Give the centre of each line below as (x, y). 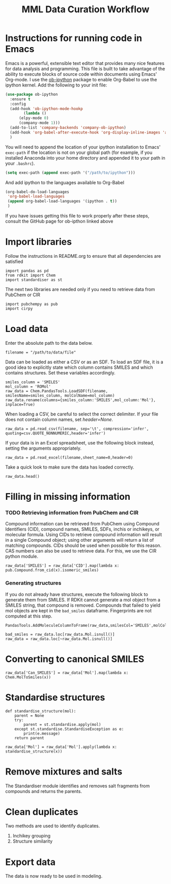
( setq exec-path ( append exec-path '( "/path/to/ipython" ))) (70, 172)
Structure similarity (33, 841)
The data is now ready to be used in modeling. (54, 876)
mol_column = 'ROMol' (28, 386)
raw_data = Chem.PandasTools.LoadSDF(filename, (57, 391)
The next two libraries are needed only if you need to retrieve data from (80, 289)
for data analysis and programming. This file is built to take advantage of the (85, 69)
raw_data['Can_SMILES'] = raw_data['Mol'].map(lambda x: (67, 673)
